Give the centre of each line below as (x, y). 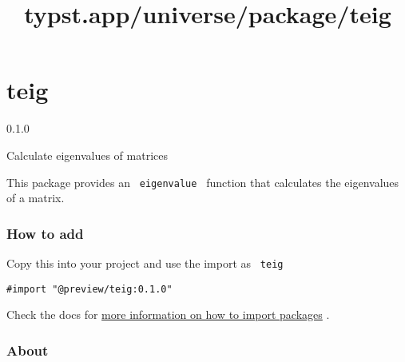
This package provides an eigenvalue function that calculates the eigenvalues (203, 182)
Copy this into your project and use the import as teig (145, 263)
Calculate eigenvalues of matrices (87, 155)
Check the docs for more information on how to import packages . (168, 314)
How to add (45, 233)
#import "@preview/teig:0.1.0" (89, 289)
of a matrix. (36, 198)
